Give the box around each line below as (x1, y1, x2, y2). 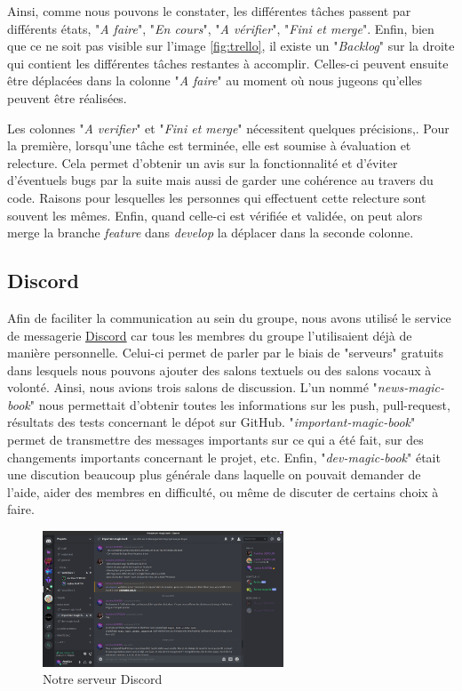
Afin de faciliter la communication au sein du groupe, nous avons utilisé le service (7, 308, 451, 326)
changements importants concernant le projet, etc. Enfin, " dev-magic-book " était (7, 447, 441, 466)
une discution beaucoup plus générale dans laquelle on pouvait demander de (7, 465, 421, 484)
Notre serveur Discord (43, 670, 163, 688)
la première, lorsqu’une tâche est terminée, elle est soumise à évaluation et (7, 136, 411, 155)
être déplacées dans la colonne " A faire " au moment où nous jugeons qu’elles (7, 71, 423, 90)
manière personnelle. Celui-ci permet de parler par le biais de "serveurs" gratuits (7, 343, 444, 362)
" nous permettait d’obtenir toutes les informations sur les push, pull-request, (29, 395, 450, 414)
